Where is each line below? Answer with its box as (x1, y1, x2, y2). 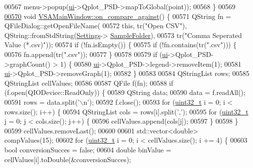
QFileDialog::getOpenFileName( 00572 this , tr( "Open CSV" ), (4, 20, 187, 31)
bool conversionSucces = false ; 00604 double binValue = (4, 144, 171, 154)
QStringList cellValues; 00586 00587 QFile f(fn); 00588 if (4, 77, 173, 88)
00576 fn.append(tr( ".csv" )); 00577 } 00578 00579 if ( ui (4, 49, 168, 59)
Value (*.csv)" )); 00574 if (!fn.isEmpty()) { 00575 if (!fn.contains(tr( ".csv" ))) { (4, 39, 237, 50)
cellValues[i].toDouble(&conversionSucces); (4, 154, 131, 164)
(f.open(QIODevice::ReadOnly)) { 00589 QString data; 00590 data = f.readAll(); (4, 87, 246, 97)
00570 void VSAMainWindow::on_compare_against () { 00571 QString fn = (4, 11, 231, 21)
